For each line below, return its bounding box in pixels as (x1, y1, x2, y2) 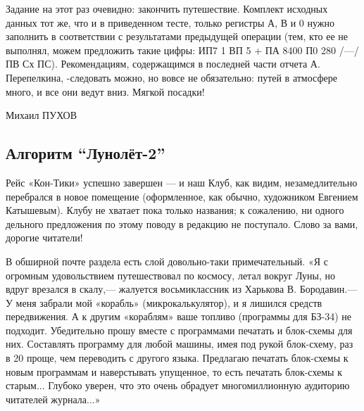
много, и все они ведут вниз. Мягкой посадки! (6, 84, 205, 99)
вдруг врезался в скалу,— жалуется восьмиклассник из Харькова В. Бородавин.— (6, 282, 358, 296)
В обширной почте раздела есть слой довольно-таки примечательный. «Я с (6, 253, 328, 268)
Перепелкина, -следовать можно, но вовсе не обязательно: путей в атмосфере (6, 70, 337, 84)
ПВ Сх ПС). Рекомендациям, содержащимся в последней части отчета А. (6, 56, 320, 71)
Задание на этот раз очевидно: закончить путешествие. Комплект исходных (6, 1, 328, 15)
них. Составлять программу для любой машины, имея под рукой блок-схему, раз (6, 336, 353, 351)
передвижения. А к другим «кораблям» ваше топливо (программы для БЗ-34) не (6, 309, 351, 324)
